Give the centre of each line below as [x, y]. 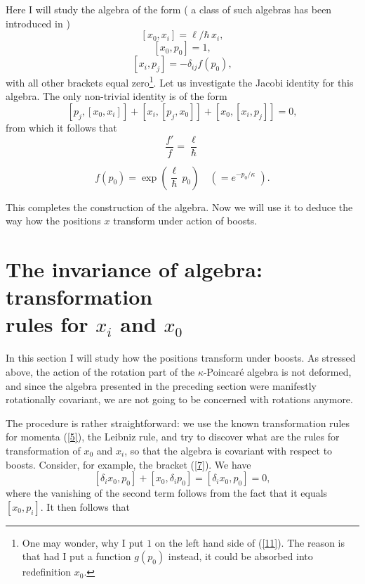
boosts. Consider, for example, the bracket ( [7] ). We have [128, 464]
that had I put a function [77, 556]
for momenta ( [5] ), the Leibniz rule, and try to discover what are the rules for [173, 437]
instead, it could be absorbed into [240, 556]
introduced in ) [38, 23]
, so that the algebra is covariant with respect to [228, 450]
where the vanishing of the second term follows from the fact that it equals [167, 493]
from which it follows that [61, 128]
